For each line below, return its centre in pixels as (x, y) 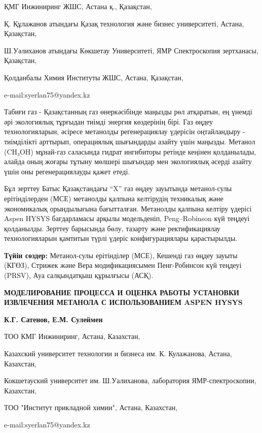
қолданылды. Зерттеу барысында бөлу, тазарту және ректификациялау (112, 228)
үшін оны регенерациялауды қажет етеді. (67, 171)
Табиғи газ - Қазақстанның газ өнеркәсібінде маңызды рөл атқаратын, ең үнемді (128, 112)
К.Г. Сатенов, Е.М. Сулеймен (53, 319)
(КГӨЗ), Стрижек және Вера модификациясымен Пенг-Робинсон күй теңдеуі (123, 265)
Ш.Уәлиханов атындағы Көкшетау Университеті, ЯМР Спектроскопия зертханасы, (131, 50)
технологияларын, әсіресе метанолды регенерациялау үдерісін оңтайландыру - (125, 131)
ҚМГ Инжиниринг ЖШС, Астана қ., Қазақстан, (78, 6)
